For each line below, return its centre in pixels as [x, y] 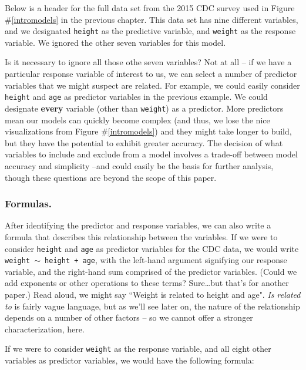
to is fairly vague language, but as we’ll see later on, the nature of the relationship [152, 306]
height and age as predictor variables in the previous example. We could [136, 97]
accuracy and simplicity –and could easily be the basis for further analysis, [139, 165]
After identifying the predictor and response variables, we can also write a [138, 225]
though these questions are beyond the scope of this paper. [111, 177]
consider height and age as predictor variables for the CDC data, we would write [152, 248]
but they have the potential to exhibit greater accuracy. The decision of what [144, 142]
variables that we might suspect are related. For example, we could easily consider [152, 85]
